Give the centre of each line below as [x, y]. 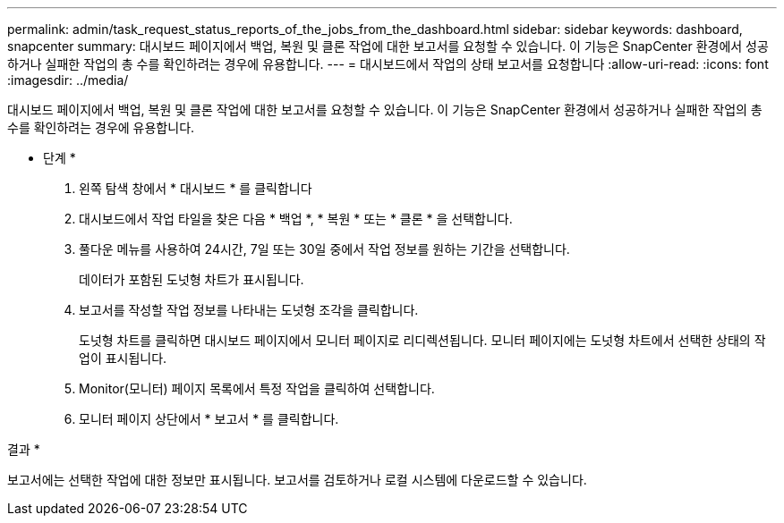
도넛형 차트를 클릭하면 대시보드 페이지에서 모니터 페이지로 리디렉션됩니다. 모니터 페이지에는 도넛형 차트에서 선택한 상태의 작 [422, 340]
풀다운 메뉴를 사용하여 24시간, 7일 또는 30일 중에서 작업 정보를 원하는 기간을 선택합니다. [324, 249]
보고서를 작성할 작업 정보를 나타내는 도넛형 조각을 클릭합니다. [249, 310]
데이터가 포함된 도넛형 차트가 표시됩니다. [192, 279]
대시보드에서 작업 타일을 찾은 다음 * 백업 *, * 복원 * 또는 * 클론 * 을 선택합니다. [296, 219]
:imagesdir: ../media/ [68, 80]
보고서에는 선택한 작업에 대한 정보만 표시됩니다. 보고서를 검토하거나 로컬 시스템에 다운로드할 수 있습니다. [297, 480]
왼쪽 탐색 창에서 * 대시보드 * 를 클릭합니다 [196, 188]
